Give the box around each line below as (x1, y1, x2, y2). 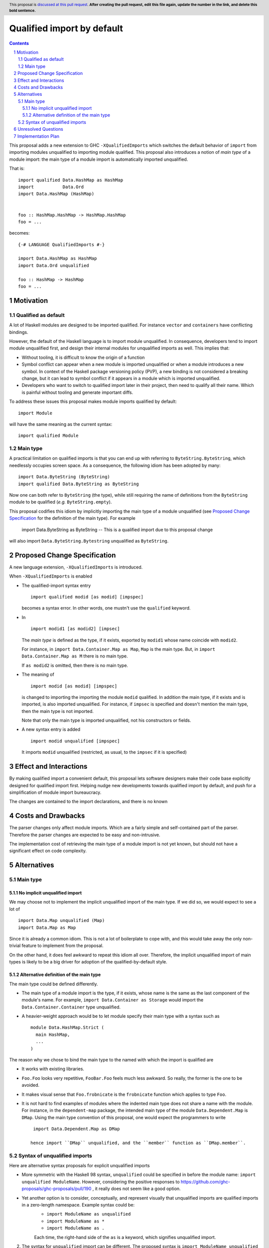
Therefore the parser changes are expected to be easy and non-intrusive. (9, 832, 160, 838)
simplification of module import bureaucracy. (9, 789, 102, 795)
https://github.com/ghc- (180, 1179, 231, 1185)
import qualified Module (18, 433, 79, 439)
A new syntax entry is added (21, 726, 81, 732)
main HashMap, (35, 1031, 70, 1037)
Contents (9, 40, 29, 46)
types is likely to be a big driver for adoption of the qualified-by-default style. (9, 959, 167, 965)
